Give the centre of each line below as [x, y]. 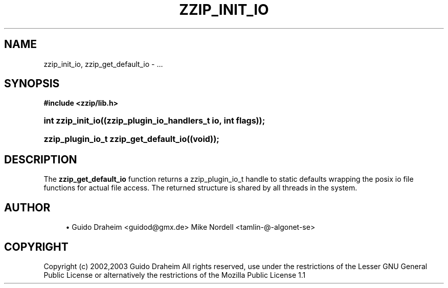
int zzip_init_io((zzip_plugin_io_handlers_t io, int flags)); [154, 121]
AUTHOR [27, 207]
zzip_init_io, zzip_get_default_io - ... [103, 64]
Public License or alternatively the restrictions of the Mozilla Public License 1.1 [175, 275]
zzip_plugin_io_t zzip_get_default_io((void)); [131, 139]
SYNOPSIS [32, 84]
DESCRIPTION [41, 159]
